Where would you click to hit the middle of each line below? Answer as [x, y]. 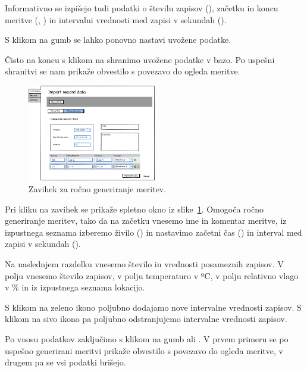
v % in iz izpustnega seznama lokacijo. [75, 287]
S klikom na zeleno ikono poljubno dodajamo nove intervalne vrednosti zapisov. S [153, 307]
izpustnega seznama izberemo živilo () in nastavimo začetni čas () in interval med [153, 232]
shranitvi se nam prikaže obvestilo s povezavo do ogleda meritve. [123, 71]
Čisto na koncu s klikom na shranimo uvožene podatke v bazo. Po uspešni [140, 59]
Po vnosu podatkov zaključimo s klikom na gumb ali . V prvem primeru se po [147, 339]
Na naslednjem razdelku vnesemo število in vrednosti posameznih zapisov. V [144, 264]
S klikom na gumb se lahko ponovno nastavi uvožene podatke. [118, 40]
